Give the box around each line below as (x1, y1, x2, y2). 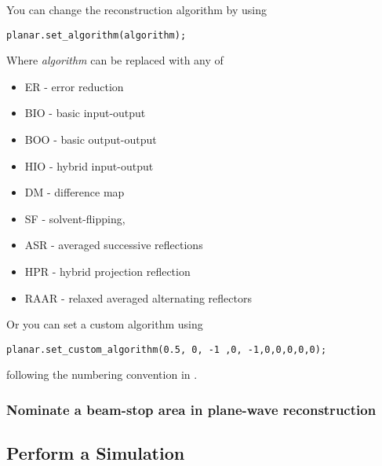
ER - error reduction (24, 78, 124, 94)
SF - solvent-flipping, (24, 210, 126, 226)
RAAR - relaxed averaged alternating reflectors (24, 289, 252, 306)
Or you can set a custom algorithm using (6, 316, 203, 332)
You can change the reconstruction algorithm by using (6, 2, 267, 17)
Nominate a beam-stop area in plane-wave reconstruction (6, 399, 377, 419)
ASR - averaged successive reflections (24, 237, 203, 253)
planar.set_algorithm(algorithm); (6, 29, 187, 41)
